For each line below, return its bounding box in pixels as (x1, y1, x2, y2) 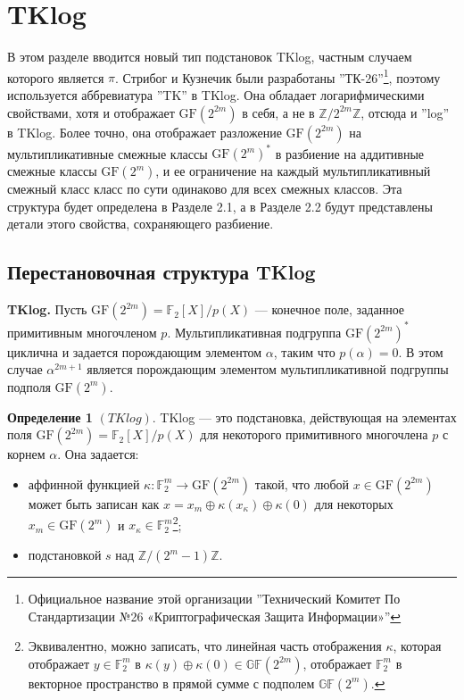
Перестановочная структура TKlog (7, 258, 316, 286)
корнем (7, 445, 46, 463)
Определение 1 (7, 407, 93, 426)
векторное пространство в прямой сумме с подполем (28, 673, 315, 692)
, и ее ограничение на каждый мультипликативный (155, 162, 431, 180)
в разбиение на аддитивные (275, 144, 425, 162)
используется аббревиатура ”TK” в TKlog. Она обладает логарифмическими (7, 85, 425, 104)
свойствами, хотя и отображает (7, 103, 175, 121)
